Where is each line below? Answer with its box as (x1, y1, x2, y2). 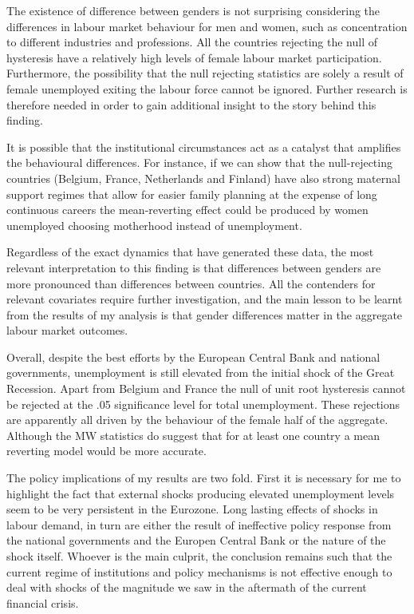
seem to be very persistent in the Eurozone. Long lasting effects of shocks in (6, 501, 378, 517)
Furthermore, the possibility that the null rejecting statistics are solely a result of (6, 65, 404, 81)
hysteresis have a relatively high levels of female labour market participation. (6, 49, 382, 65)
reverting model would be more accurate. (6, 442, 207, 459)
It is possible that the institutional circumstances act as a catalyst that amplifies (6, 138, 401, 155)
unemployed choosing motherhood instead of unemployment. (6, 216, 302, 233)
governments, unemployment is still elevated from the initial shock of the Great (6, 364, 395, 381)
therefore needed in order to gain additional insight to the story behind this (6, 96, 377, 113)
